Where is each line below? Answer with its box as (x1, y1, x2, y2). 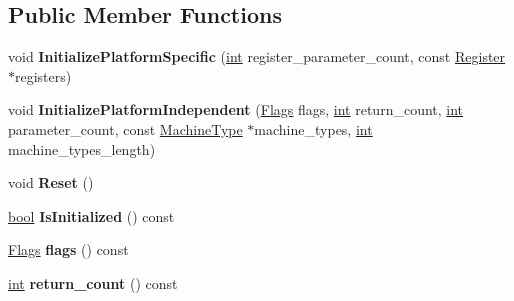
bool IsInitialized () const (8, 205, 175, 226)
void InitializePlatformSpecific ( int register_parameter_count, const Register (8, 46, 506, 67)
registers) (15, 65, 72, 86)
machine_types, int (254, 118, 373, 139)
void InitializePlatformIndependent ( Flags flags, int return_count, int (8, 99, 464, 120)
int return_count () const (8, 272, 178, 293)
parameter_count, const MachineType (8, 118, 243, 139)
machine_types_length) (8, 138, 156, 159)
